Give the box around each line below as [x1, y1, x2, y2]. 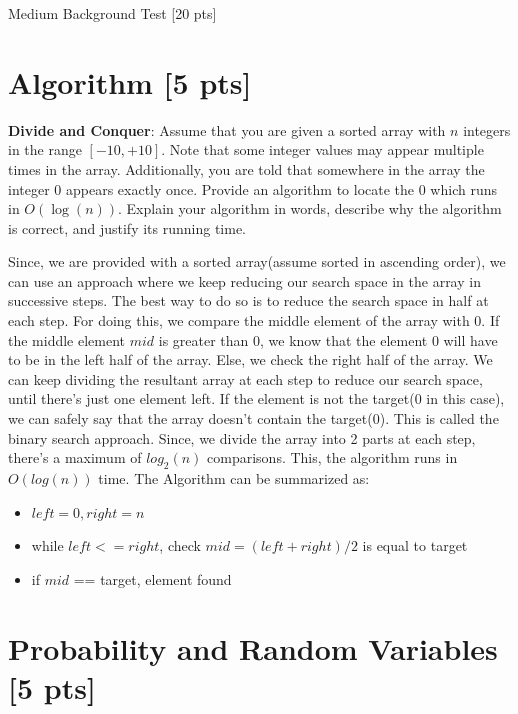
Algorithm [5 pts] [8, 61, 252, 102]
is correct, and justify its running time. [8, 217, 246, 238]
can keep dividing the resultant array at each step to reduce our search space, [8, 368, 483, 389]
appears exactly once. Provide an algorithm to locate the [65, 178, 415, 199]
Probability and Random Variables [8, 627, 498, 668]
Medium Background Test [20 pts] [8, 3, 217, 23]
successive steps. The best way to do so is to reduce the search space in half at [8, 290, 489, 311]
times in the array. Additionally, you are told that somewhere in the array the [8, 158, 485, 179]
